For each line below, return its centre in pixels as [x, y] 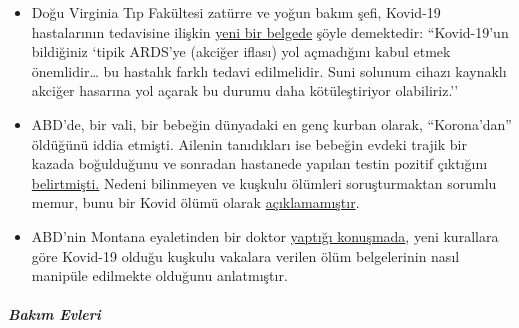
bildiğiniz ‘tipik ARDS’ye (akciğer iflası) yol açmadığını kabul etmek [241, 51]
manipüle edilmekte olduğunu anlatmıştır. [159, 275]
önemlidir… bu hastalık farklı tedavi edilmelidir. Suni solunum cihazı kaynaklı [269, 70]
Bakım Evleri [54, 314]
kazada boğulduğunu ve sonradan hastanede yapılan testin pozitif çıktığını [259, 163]
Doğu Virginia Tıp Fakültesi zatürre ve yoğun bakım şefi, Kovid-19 [236, 12]
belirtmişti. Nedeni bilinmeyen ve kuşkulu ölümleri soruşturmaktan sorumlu [264, 182]
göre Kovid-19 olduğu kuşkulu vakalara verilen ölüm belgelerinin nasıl [245, 255]
